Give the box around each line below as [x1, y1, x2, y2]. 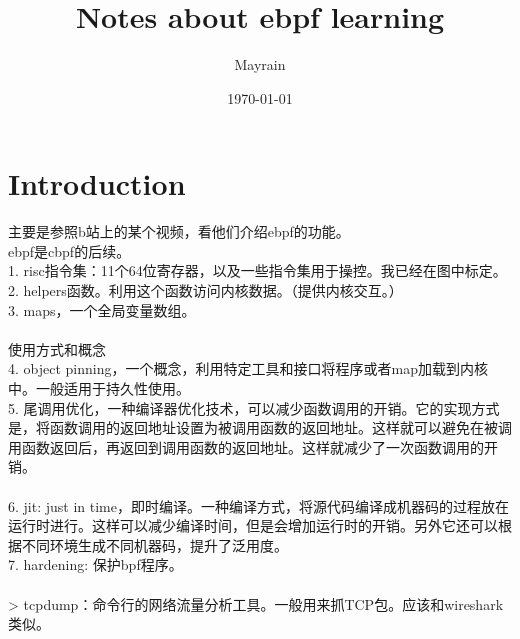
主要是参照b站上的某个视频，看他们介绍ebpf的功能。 [8, 221, 350, 242]
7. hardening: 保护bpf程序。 [8, 554, 183, 575]
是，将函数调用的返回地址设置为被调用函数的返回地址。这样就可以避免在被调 [8, 417, 512, 438]
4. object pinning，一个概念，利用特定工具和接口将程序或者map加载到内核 [8, 358, 488, 379]
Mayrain [234, 54, 286, 75]
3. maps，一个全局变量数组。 [8, 299, 196, 320]
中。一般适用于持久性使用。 [8, 378, 190, 398]
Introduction [8, 163, 186, 204]
